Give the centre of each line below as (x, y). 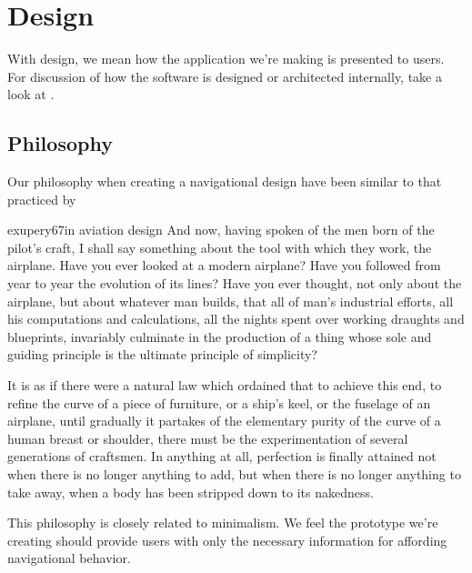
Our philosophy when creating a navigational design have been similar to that (225, 181)
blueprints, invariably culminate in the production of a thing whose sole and (220, 336)
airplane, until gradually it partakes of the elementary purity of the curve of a (224, 421)
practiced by (42, 199)
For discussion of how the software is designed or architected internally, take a (225, 76)
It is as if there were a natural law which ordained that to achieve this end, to (225, 385)
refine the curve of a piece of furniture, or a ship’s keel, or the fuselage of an (219, 402)
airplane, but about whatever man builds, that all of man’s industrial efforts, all (231, 301)
